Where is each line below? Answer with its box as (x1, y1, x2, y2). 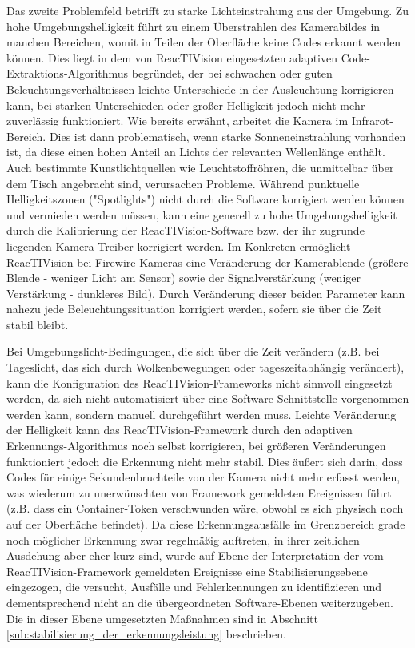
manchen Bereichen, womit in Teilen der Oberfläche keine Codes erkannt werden (6, 34, 401, 50)
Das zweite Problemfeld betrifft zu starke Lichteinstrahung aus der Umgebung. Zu (6, 2, 409, 18)
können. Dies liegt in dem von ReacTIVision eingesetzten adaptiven (6, 49, 337, 66)
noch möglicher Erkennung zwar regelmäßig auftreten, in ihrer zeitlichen (6, 531, 360, 548)
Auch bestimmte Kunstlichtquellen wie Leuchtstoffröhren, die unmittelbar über (6, 159, 394, 175)
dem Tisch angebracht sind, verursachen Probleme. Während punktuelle (6, 175, 360, 191)
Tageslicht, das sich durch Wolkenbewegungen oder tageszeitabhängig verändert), (6, 359, 405, 376)
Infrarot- (351, 112, 393, 129)
